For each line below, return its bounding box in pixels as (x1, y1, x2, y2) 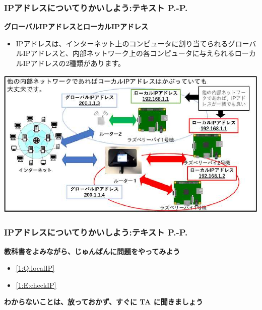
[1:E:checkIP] (16, 279, 56, 290)
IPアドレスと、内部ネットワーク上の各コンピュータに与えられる (23, 48, 235, 58)
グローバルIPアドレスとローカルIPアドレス (4, 21, 149, 32)
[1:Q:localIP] (16, 263, 55, 273)
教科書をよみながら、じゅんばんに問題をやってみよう (4, 246, 180, 256)
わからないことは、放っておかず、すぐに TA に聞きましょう (4, 296, 203, 307)
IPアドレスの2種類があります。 (23, 58, 125, 68)
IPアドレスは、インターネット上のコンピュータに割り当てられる (16, 38, 228, 48)
